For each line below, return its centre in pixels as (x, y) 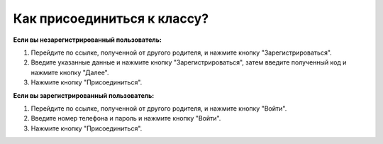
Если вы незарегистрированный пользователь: (88, 40)
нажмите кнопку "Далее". (70, 72)
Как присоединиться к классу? (111, 18)
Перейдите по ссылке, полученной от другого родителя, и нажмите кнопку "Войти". (159, 108)
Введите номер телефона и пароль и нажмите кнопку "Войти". (126, 118)
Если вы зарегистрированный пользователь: (84, 95)
